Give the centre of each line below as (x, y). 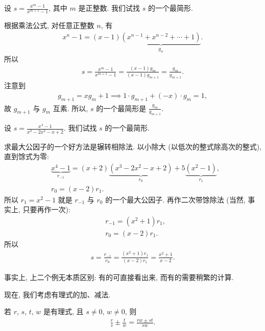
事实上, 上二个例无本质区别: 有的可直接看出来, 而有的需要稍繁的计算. (119, 277)
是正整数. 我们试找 (109, 8)
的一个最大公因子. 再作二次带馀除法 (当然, (175, 199)
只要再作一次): (46, 209)
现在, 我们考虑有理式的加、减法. (57, 294)
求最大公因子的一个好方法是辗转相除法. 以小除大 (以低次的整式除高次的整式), (133, 146)
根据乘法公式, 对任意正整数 (49, 25)
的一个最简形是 (121, 108)
